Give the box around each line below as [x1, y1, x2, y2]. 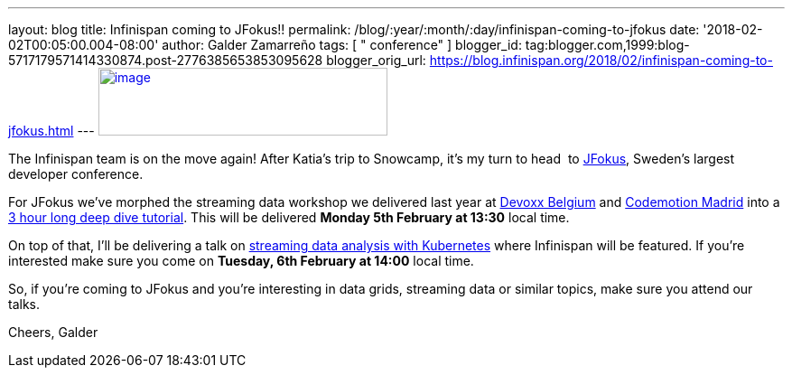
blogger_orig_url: [326, 52, 426, 68]
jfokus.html [8, 123, 74, 138]
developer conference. [8, 166, 144, 182]
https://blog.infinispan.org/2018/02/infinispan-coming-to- [429, 52, 773, 68]
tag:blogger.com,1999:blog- [525, 37, 690, 52]
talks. [8, 296, 41, 312]
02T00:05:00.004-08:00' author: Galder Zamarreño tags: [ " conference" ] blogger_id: [8, 37, 522, 52]
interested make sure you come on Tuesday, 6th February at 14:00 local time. [8, 253, 474, 268]
